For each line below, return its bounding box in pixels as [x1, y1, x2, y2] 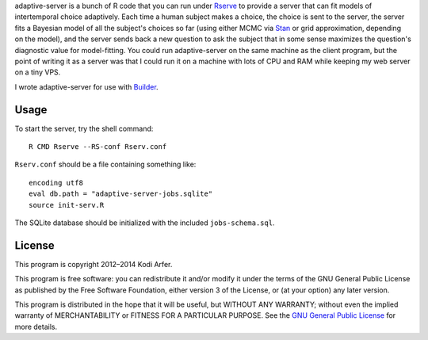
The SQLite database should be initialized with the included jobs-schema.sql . [14, 218, 275, 227]
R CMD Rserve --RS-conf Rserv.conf [29, 143, 167, 151]
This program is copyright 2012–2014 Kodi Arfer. [14, 259, 173, 269]
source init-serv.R [29, 201, 105, 209]
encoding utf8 [29, 178, 83, 187]
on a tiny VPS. [14, 67, 61, 77]
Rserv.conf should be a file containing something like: [14, 159, 197, 170]
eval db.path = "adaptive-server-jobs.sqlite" [29, 189, 213, 198]
